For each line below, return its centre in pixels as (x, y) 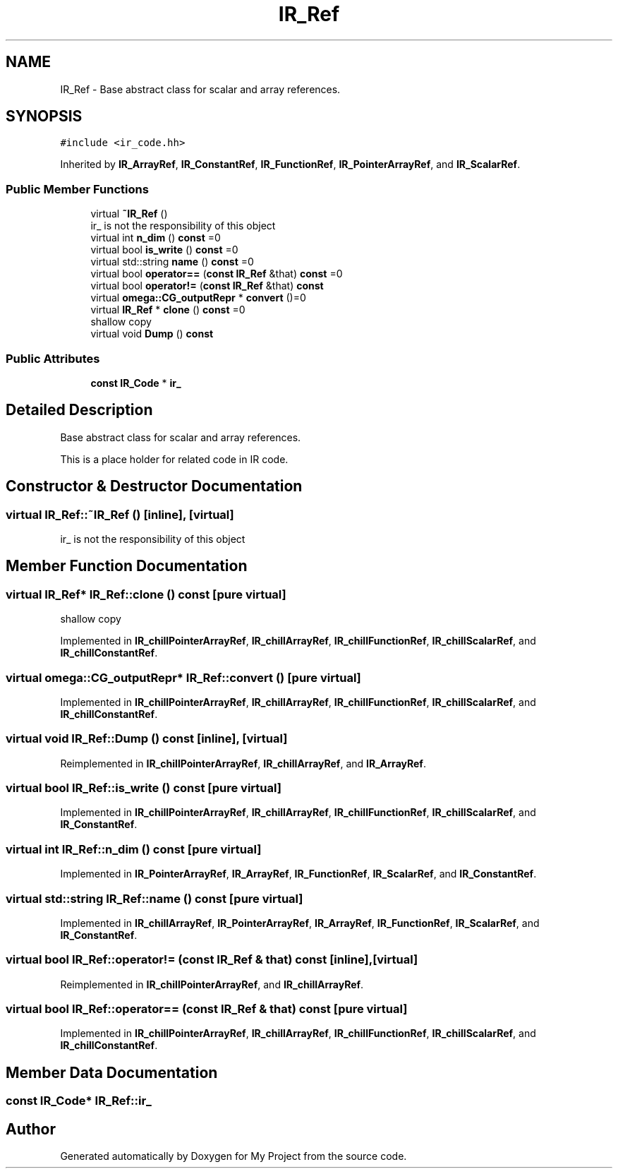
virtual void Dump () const (152, 334)
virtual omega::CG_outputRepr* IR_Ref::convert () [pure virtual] (183, 677)
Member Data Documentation (112, 1072)
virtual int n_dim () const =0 (156, 238)
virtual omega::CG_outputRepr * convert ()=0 (198, 298)
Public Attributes (53, 358)
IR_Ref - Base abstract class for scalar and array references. (200, 89)
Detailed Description (79, 410)
